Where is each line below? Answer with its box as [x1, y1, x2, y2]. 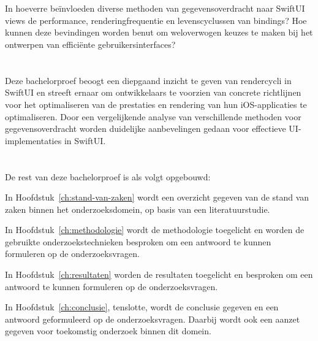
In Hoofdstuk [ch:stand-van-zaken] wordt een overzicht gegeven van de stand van [5, 191, 309, 204]
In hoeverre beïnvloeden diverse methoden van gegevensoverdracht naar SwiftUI [5, 2, 305, 15]
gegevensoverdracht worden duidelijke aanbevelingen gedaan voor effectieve [5, 122, 286, 135]
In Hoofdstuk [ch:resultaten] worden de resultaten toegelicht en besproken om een [5, 268, 313, 281]
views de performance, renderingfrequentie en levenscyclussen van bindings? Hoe [5, 13, 307, 26]
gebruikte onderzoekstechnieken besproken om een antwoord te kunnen [5, 235, 271, 248]
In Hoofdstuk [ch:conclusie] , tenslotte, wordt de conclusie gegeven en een [5, 301, 279, 313]
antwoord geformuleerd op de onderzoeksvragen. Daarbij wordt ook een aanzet [5, 312, 300, 325]
